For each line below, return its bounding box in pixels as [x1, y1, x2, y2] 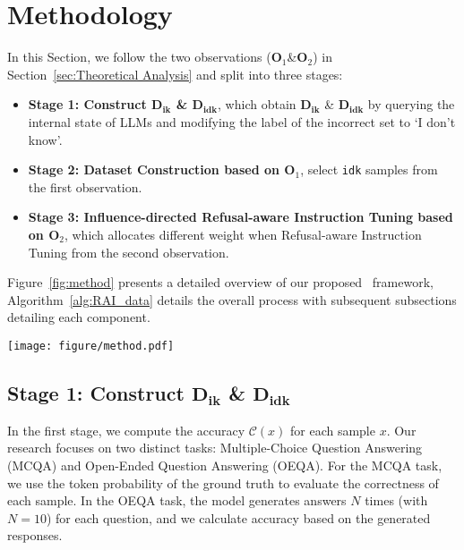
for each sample [289, 420, 375, 439]
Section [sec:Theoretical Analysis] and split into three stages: [7, 64, 343, 83]
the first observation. [28, 177, 142, 196]
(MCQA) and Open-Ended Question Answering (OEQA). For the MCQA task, [7, 455, 443, 474]
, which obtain [218, 95, 296, 114]
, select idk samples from [300, 160, 438, 179]
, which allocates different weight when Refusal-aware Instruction [64, 224, 422, 243]
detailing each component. [7, 308, 150, 326]
